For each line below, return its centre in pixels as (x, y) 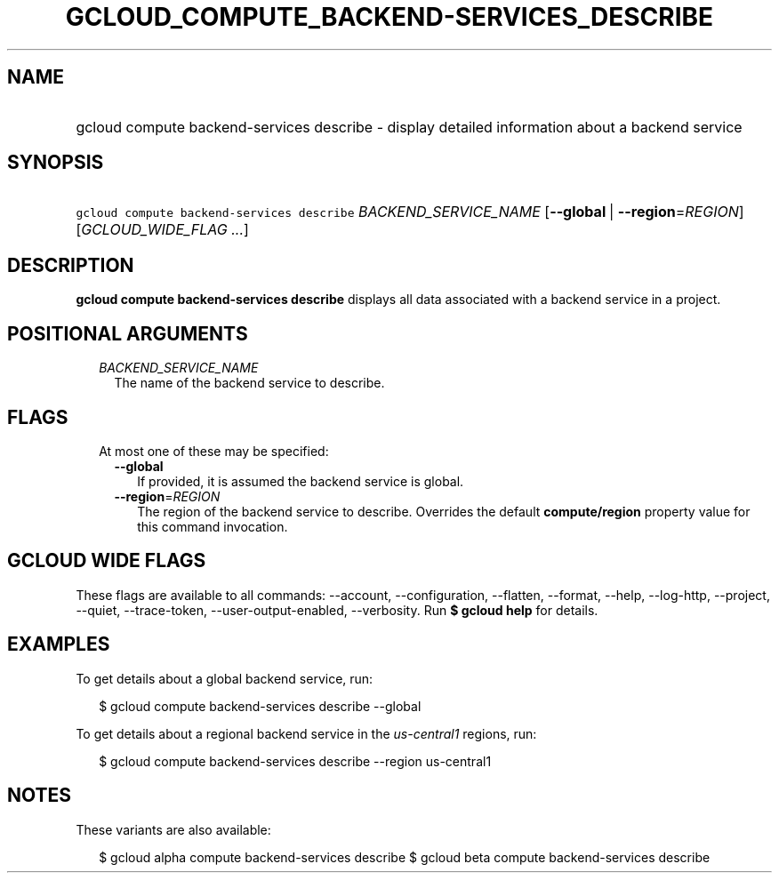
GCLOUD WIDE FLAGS (107, 561)
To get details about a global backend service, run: (225, 678)
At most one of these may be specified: (214, 451)
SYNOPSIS (56, 163)
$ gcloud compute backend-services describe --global (260, 706)
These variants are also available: (173, 829)
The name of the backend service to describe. (249, 383)
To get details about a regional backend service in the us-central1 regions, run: (306, 733)
